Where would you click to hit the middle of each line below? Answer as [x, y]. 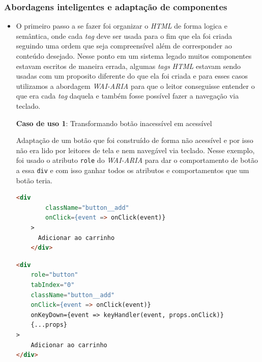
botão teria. [34, 180]
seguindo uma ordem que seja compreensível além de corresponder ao [124, 46]
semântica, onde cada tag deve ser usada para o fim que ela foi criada [124, 35]
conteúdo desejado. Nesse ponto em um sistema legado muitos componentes [134, 56]
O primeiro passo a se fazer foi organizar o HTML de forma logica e [122, 26]
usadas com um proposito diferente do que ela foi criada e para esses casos [132, 76]
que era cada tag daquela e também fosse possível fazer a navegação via [127, 96]
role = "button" [54, 275]
